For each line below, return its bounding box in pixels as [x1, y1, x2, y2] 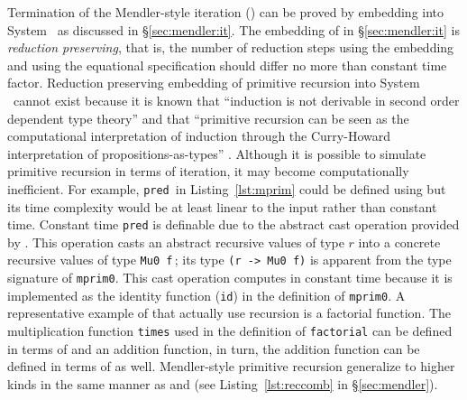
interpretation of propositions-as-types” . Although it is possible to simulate [7, 144, 426, 163]
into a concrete [358, 232, 441, 251]
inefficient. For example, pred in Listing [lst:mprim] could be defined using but [7, 179, 446, 198]
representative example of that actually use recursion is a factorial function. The [7, 303, 452, 322]
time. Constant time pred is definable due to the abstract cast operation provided [7, 215, 460, 234]
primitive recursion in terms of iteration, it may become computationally [7, 162, 409, 181]
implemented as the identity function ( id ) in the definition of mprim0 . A [7, 285, 406, 304]
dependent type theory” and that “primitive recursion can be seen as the [7, 108, 409, 127]
